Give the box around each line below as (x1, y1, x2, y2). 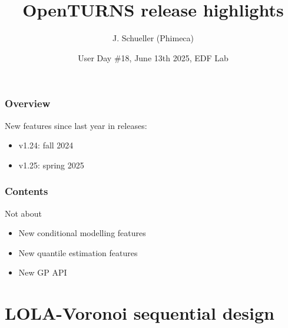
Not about (5, 207, 42, 219)
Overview (5, 96, 51, 111)
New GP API (18, 266, 67, 279)
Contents (5, 184, 48, 198)
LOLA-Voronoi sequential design (5, 301, 274, 325)
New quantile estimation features (18, 246, 138, 259)
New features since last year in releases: (5, 119, 147, 131)
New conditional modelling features (18, 227, 146, 239)
